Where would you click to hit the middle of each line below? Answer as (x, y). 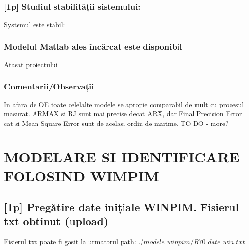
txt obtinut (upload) (56, 221)
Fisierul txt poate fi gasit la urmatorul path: (70, 241)
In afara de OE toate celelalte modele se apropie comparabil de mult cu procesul (124, 104)
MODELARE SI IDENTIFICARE (122, 156)
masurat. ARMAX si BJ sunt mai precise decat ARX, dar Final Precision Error (123, 114)
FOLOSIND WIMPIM (81, 176)
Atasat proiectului (31, 64)
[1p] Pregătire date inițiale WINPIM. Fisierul (122, 206)
